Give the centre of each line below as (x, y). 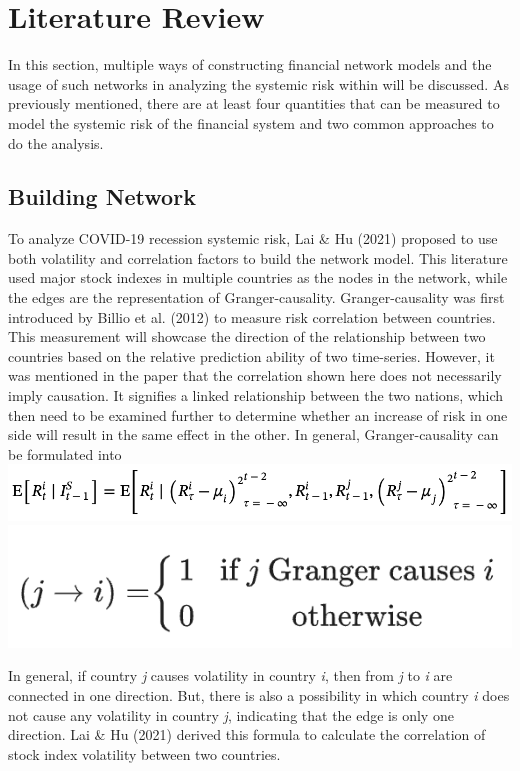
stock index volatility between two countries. (144, 753)
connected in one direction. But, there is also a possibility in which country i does (259, 695)
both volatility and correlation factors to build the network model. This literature (258, 257)
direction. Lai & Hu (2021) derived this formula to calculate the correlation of (247, 734)
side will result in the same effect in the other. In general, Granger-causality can (253, 434)
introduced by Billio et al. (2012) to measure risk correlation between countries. (252, 316)
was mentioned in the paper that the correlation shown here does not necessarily (255, 375)
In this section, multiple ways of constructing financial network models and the (250, 64)
